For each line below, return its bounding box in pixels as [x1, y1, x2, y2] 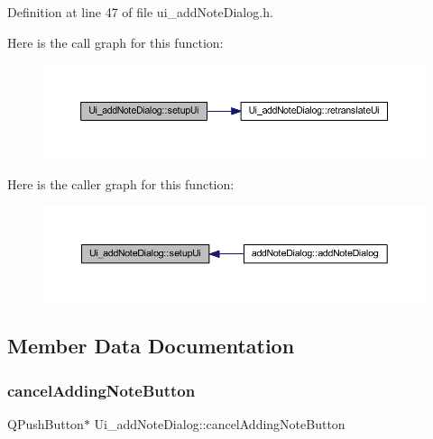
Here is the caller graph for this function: [7, 175, 235, 194]
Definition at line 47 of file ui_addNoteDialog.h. [7, 3, 273, 21]
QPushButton [7, 414, 84, 433]
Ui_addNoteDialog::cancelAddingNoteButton [94, 414, 345, 433]
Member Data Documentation [7, 332, 295, 360]
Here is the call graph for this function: [7, 32, 224, 51]
